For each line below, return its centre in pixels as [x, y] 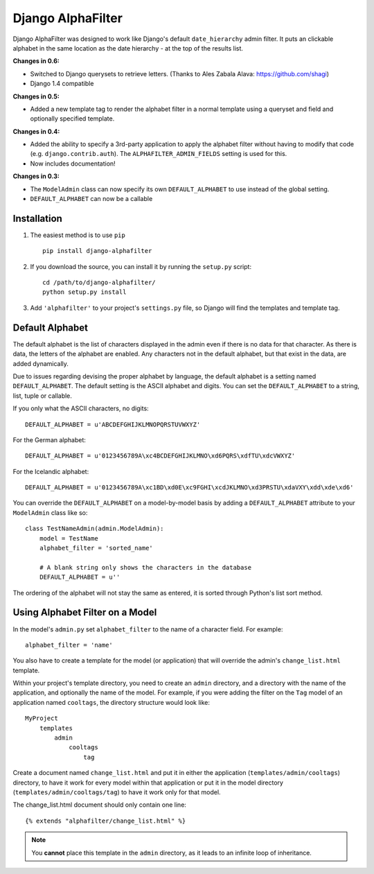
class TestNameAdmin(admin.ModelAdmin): [95, 529]
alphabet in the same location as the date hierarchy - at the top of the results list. [128, 48]
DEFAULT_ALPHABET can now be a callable [91, 199]
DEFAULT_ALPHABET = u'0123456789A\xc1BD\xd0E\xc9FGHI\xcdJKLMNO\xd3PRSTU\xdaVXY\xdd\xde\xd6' [189, 488]
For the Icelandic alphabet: [51, 471]
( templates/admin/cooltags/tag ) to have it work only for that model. [117, 792]
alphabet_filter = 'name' [69, 645]
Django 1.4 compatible [62, 84]
